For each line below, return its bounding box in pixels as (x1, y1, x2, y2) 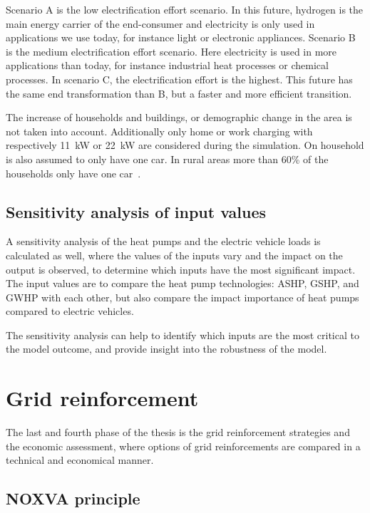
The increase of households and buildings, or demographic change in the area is (6, 110, 352, 125)
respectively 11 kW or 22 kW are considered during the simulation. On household (6, 138, 364, 152)
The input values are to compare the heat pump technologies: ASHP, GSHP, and (6, 276, 359, 291)
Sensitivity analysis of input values (6, 200, 267, 222)
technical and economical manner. (6, 452, 154, 467)
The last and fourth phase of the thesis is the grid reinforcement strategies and (6, 425, 350, 440)
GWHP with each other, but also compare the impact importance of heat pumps (6, 289, 359, 304)
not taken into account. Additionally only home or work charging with (6, 123, 313, 138)
